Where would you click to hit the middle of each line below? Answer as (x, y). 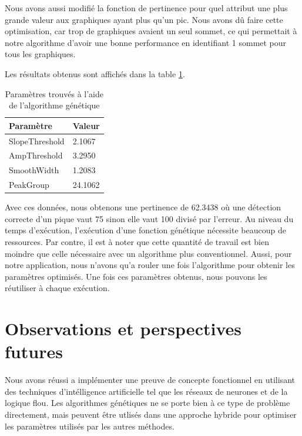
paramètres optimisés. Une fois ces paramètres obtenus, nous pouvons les (136, 276)
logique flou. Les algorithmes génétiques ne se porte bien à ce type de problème (147, 403)
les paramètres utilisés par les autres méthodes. (90, 426)
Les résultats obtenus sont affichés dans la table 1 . (95, 73)
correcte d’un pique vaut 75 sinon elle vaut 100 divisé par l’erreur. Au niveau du (149, 218)
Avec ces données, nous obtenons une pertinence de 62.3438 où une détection (143, 207)
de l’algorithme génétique (54, 105)
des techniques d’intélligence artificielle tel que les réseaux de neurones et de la (146, 391)
